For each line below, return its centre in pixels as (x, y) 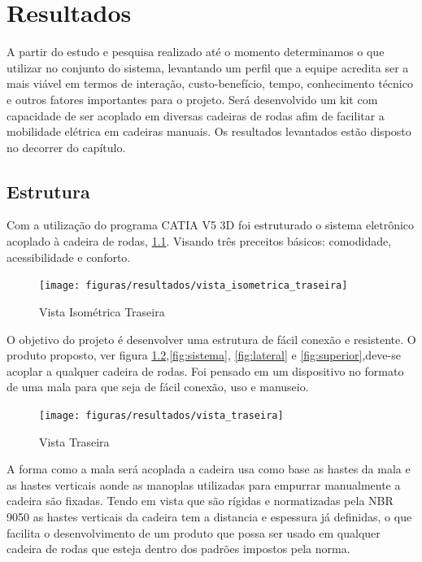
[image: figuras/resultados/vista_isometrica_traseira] (194, 286)
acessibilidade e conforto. (69, 257)
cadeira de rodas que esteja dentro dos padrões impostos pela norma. (178, 549)
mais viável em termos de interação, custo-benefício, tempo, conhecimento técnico (210, 83)
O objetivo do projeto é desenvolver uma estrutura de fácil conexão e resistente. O (211, 339)
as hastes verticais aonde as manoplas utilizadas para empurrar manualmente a (204, 484)
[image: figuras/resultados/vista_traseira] (161, 415)
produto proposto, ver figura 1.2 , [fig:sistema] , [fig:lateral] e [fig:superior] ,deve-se (204, 355)
